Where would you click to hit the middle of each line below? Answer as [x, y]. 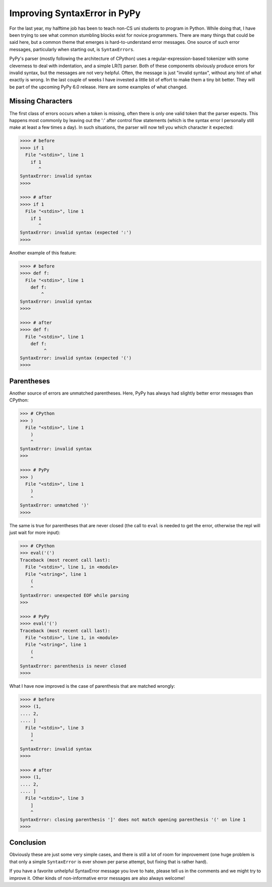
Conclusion [28, 843]
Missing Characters [41, 101]
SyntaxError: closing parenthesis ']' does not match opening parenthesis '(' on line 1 [133, 819]
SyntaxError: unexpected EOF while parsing [75, 595]
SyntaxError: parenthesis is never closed [73, 666]
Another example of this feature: [43, 253]
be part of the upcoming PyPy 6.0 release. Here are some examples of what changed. [98, 87]
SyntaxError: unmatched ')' [54, 505]
